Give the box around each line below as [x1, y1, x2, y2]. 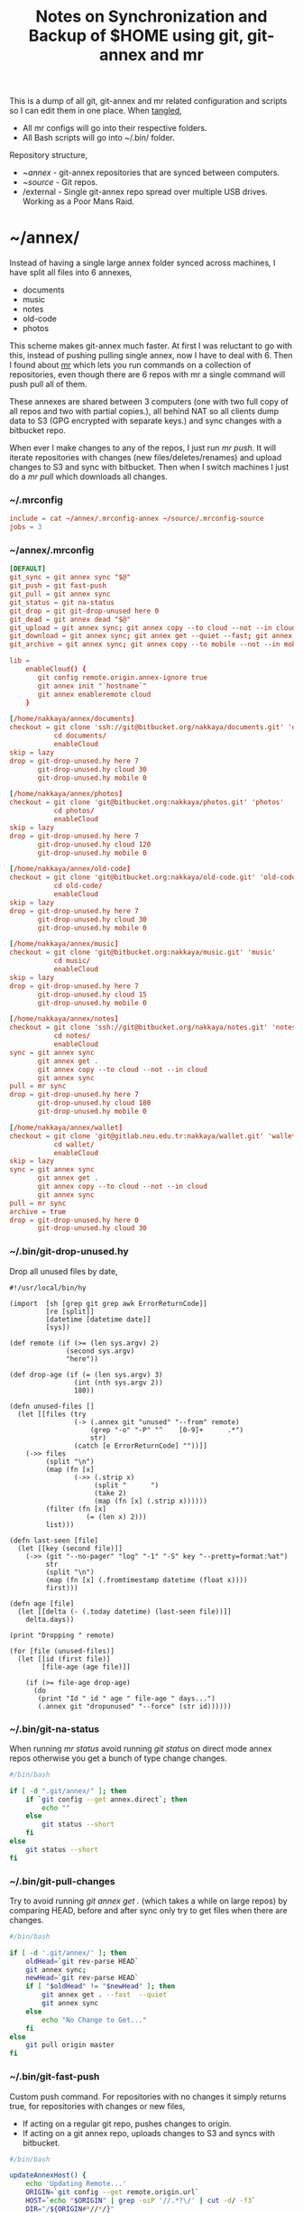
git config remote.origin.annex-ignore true [37, 672, 207, 682]
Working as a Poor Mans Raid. [22, 196, 135, 207]
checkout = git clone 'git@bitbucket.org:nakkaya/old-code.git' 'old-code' [9, 873, 300, 882]
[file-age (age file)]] [41, 1662, 131, 1671]
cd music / [53, 957, 91, 966]
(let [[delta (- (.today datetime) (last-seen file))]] [17, 1607, 232, 1616]
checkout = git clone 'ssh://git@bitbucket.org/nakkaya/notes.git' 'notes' [9, 1023, 300, 1032]
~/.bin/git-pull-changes [9, 1875, 115, 1887]
